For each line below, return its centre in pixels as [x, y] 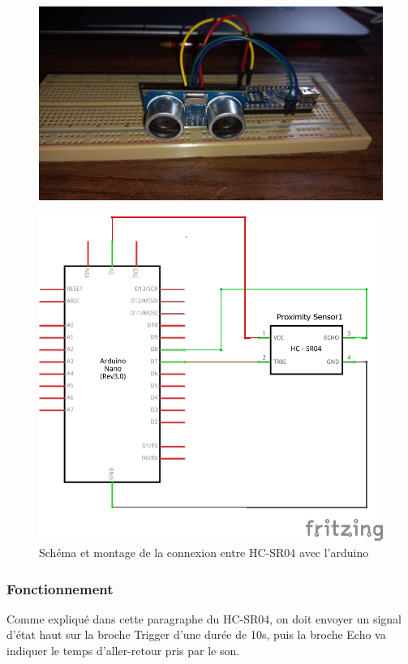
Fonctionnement [60, 588]
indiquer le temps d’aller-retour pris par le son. [123, 651]
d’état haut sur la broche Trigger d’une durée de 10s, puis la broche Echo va [196, 634]
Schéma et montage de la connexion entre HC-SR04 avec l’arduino [204, 553]
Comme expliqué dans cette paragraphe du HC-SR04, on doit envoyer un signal [204, 618]
